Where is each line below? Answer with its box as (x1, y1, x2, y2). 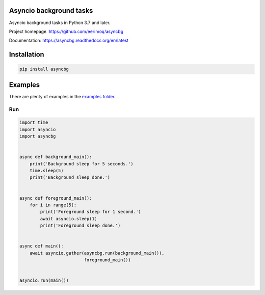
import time (19, 120, 49, 125)
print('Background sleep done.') (29, 175, 110, 180)
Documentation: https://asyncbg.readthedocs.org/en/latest (9, 37, 129, 44)
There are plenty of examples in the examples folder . (9, 93, 116, 99)
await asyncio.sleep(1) (40, 216, 98, 221)
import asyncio (19, 127, 56, 132)
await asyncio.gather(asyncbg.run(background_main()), (29, 250, 164, 256)
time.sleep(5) (29, 168, 64, 174)
